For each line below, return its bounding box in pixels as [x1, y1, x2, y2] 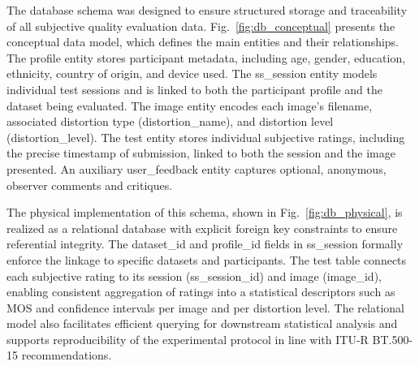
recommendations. [21, 347, 112, 364]
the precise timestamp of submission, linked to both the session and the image [6, 144, 395, 161]
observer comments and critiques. [6, 176, 173, 193]
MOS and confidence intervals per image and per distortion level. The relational [6, 299, 404, 316]
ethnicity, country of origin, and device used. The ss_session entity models [6, 65, 378, 82]
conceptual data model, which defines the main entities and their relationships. [6, 33, 400, 50]
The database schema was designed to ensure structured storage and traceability [6, 2, 408, 18]
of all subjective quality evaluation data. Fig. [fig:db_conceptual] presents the [6, 17, 395, 34]
